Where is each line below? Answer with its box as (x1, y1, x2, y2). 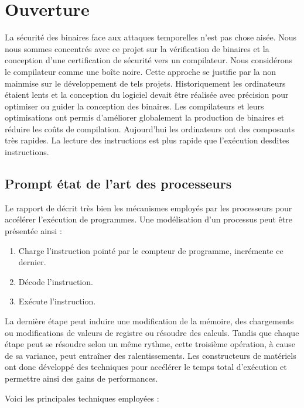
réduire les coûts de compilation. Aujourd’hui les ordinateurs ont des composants (5, 122, 295, 135)
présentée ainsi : (5, 225, 62, 237)
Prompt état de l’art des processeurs (5, 174, 232, 193)
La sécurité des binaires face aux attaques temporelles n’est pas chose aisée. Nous (5, 31, 296, 43)
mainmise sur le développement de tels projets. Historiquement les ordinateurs (5, 77, 286, 89)
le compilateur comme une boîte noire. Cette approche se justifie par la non (5, 65, 276, 77)
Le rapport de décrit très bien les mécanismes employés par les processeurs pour (5, 201, 292, 214)
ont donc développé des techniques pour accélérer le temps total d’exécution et (5, 361, 287, 373)
